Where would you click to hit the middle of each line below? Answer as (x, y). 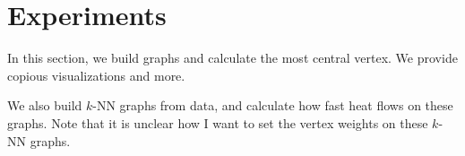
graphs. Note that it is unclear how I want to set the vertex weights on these (218, 122)
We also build (45, 105)
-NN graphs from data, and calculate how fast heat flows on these (273, 105)
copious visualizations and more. (96, 75)
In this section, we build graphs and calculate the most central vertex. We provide (232, 58)
